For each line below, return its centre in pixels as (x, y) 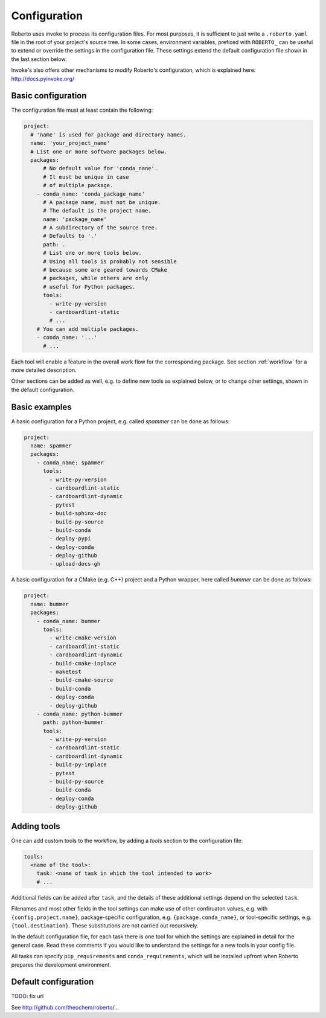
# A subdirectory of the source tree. (101, 228)
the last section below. (39, 59)
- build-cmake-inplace (83, 663)
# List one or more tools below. (92, 253)
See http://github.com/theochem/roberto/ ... (65, 1007)
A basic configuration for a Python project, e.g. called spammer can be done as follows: (120, 421)
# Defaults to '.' (70, 236)
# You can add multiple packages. (88, 329)
